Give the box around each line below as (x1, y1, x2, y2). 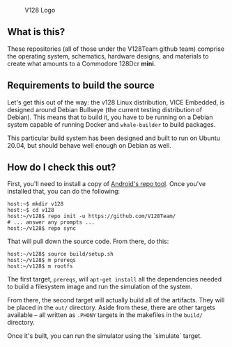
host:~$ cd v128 (7, 207, 54, 214)
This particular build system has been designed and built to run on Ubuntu (7, 134, 221, 142)
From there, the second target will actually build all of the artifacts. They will (7, 296, 225, 304)
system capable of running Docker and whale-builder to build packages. (7, 120, 216, 128)
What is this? (7, 26, 65, 38)
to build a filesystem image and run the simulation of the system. (7, 282, 193, 291)
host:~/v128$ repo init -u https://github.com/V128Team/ (7, 213, 176, 220)
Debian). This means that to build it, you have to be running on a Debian (7, 113, 213, 121)
